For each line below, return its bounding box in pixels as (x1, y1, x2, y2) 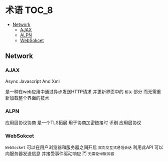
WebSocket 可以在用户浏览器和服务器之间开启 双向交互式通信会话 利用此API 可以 (5, 144, 163, 150)
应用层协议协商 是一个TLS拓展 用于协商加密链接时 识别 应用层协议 (5, 119, 141, 125)
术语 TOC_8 (5, 4, 53, 16)
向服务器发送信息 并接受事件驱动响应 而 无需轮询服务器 (5, 150, 114, 156)
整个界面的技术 (18, 94, 49, 100)
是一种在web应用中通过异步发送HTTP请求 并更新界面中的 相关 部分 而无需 (5, 88, 157, 94)
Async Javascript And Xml (5, 78, 60, 84)
